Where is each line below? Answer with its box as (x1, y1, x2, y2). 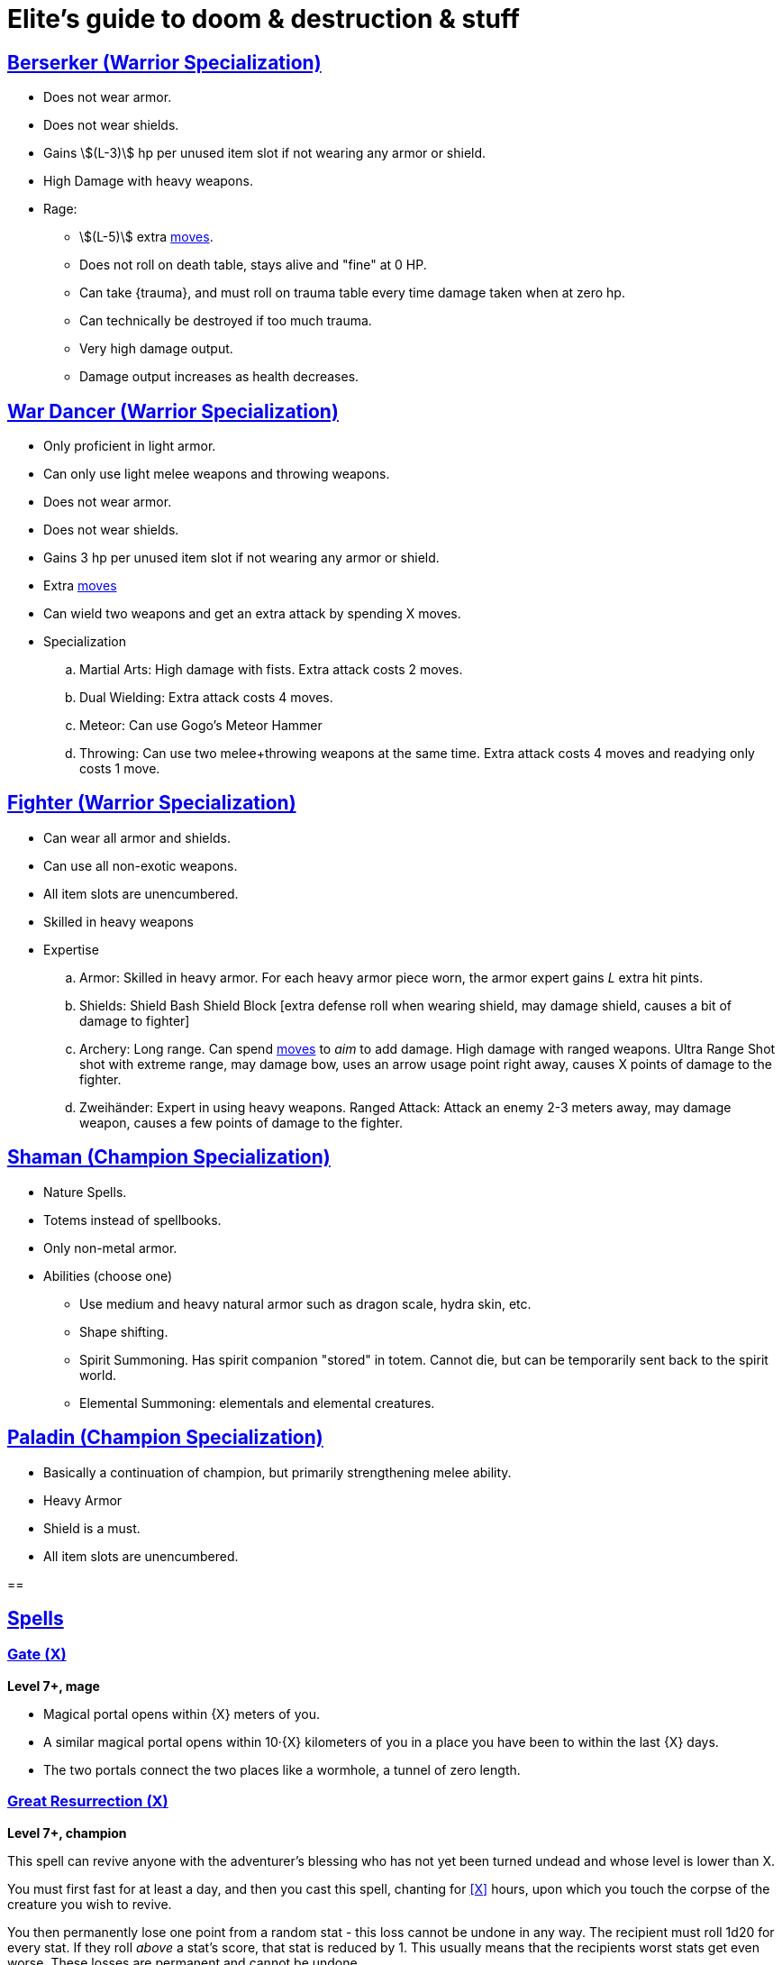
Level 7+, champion (7, 1824, 127, 1841)
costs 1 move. (79, 761, 160, 777)
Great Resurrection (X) (7, 1792, 168, 1811)
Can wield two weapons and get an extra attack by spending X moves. (43, 606, 461, 622)
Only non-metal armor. (43, 1239, 177, 1256)
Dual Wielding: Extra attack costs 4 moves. (79, 690, 333, 706)
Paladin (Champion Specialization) (7, 1426, 323, 1449)
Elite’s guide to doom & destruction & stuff (7, 4, 520, 34)
